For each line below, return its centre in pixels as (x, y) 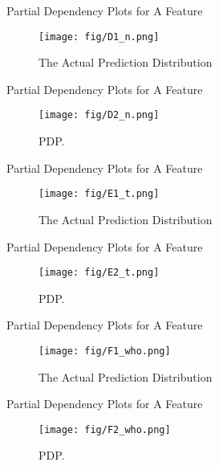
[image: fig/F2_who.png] (105, 429)
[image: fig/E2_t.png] (99, 273)
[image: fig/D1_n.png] (99, 37)
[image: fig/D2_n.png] (99, 115)
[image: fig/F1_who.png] (105, 351)
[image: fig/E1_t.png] (99, 194)
